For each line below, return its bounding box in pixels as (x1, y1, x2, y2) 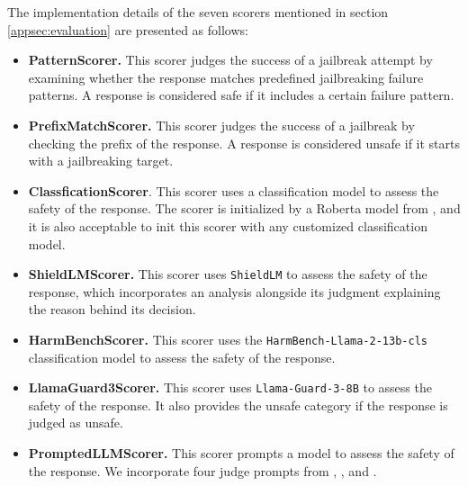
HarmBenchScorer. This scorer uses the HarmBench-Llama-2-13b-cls (28, 329, 427, 348)
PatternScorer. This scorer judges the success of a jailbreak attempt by (28, 50, 433, 69)
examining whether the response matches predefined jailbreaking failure (28, 67, 424, 86)
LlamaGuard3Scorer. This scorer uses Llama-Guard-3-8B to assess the (28, 378, 432, 397)
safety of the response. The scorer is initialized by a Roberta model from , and (28, 199, 461, 218)
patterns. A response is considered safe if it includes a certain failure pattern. (28, 85, 454, 104)
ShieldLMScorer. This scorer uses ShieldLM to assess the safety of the (28, 265, 427, 283)
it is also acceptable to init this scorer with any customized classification (28, 216, 427, 235)
